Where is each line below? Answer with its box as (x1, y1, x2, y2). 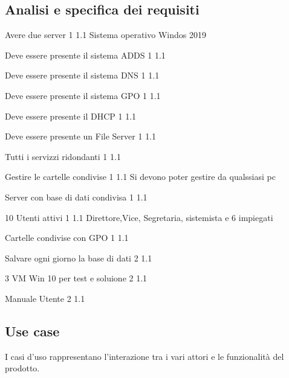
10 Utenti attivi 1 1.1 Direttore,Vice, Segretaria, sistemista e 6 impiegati (5, 211, 273, 223)
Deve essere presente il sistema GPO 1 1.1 (5, 89, 161, 101)
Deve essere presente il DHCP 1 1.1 (5, 109, 137, 122)
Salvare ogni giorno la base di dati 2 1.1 (5, 251, 152, 264)
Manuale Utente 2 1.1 (5, 292, 85, 304)
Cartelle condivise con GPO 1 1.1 (5, 231, 129, 244)
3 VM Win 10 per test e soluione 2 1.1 (5, 272, 148, 284)
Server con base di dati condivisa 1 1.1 (5, 190, 148, 203)
